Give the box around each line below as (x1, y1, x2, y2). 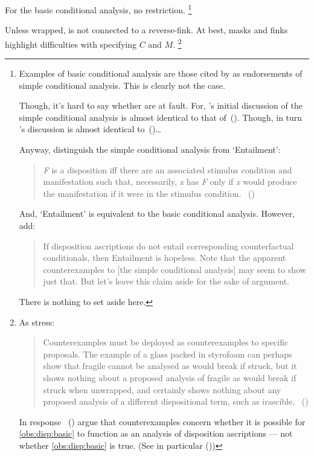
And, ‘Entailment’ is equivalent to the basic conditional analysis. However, (19, 207, 295, 220)
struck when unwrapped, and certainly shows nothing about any (43, 383, 281, 396)
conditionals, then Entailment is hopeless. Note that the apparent (43, 251, 286, 264)
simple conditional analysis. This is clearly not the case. (19, 79, 225, 91)
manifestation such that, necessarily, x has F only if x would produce (43, 175, 297, 188)
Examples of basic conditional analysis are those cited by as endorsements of (19, 67, 303, 80)
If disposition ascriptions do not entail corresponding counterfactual (43, 239, 294, 252)
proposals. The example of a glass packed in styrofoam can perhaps (43, 347, 292, 360)
